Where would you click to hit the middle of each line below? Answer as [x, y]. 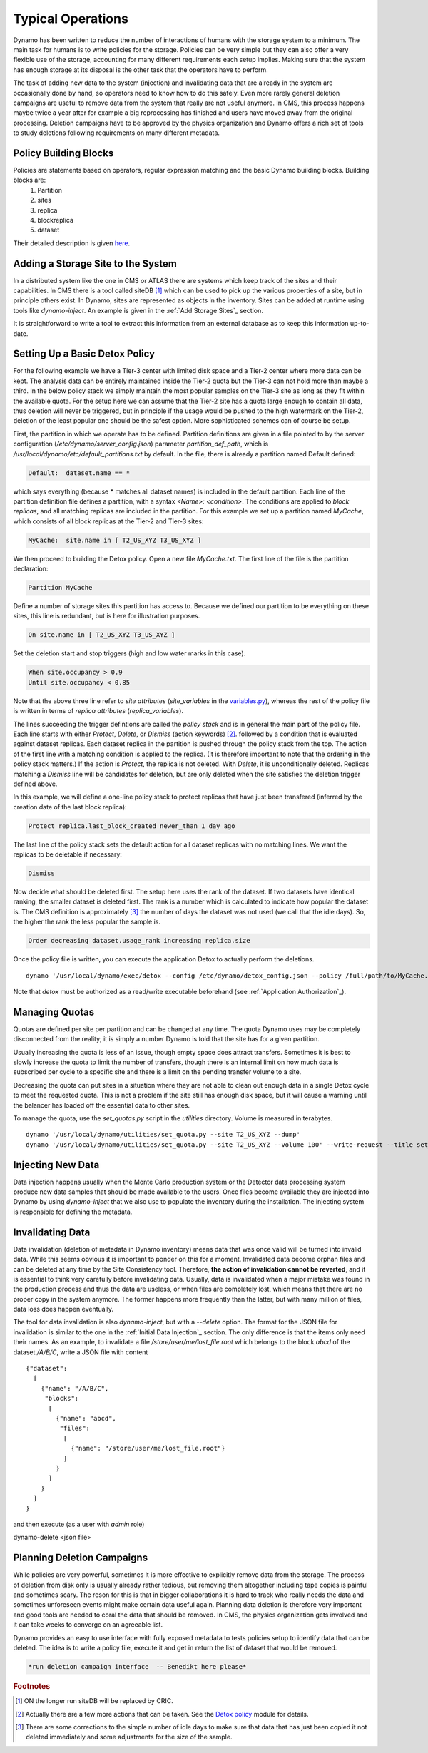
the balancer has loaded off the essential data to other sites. [102, 1105]
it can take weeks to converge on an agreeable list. [88, 1625]
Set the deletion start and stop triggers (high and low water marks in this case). [129, 653]
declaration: [31, 569]
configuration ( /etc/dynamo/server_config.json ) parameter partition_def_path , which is [141, 444]
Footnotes [32, 1686]
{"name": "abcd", [86, 1418]
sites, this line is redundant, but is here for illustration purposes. [107, 616]
